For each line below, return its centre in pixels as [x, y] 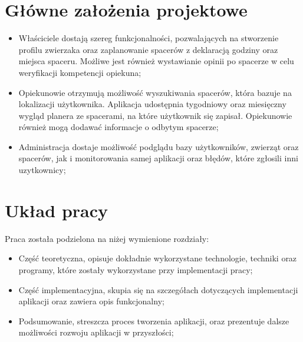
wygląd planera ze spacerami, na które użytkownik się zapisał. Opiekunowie [155, 115]
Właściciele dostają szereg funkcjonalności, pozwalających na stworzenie [149, 38]
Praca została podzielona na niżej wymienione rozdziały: [107, 238]
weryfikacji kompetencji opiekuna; [80, 72]
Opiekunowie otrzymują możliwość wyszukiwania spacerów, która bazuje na [155, 92]
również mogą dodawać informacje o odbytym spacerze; [118, 127]
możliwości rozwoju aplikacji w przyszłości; [96, 332]
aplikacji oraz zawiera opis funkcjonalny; [91, 301]
